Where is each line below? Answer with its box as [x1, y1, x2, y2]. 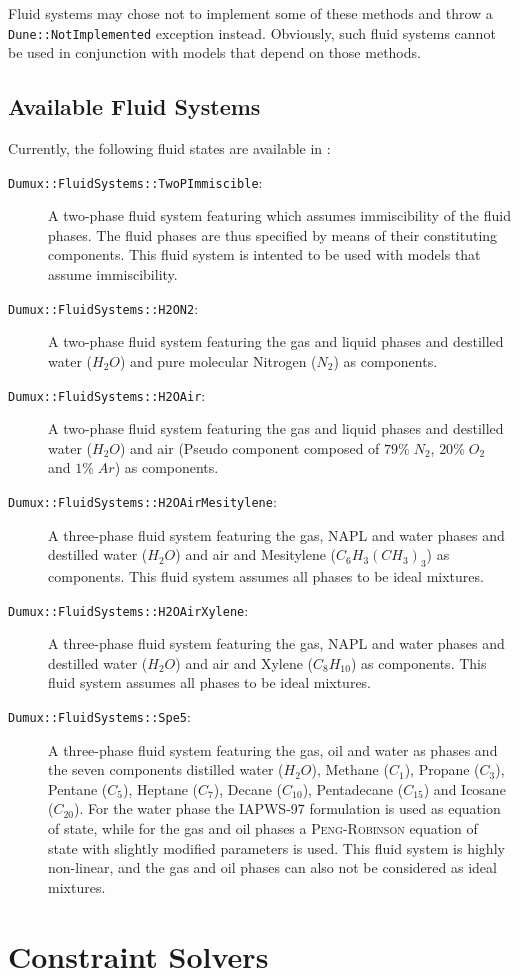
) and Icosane [423, 778, 506, 799]
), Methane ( [311, 759, 389, 780]
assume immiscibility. [48, 264, 178, 285]
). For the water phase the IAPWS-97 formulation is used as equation [74, 798, 501, 819]
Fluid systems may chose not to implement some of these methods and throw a [8, 3, 493, 23]
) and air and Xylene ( [175, 652, 314, 673]
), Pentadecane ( [302, 778, 404, 799]
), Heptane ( [123, 778, 199, 799]
